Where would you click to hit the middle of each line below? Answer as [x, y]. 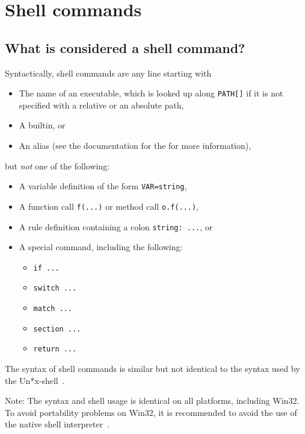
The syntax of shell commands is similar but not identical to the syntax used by [152, 369]
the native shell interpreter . [57, 424]
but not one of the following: [57, 165]
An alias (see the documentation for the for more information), [135, 146]
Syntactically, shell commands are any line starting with [108, 73]
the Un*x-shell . [35, 380]
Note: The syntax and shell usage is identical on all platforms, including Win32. [152, 401]
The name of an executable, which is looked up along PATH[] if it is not [151, 93]
